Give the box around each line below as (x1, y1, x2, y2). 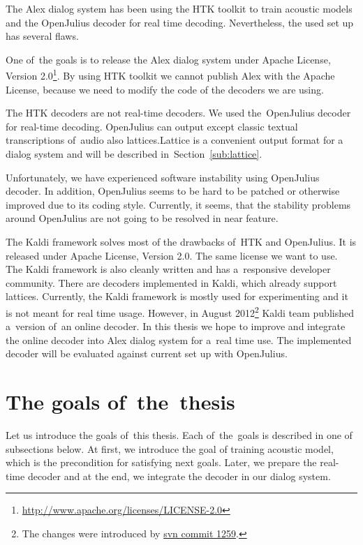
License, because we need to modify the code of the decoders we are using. (6, 82, 324, 96)
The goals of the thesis (6, 387, 235, 416)
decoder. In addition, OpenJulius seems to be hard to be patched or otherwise (6, 184, 340, 198)
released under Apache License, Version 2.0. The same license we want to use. (6, 248, 338, 262)
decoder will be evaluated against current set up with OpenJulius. (6, 346, 288, 361)
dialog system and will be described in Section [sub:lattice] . (6, 147, 262, 160)
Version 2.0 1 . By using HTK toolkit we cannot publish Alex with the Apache (6, 66, 335, 83)
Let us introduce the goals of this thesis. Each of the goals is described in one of (6, 428, 353, 442)
